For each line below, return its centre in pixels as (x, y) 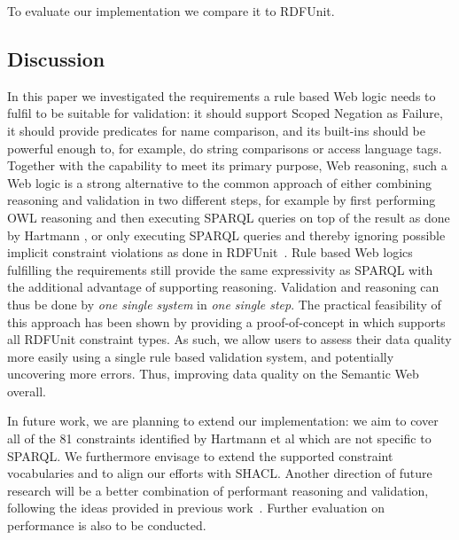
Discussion (56, 58)
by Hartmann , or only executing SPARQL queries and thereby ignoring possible (226, 235)
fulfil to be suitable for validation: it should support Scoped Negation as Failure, (225, 113)
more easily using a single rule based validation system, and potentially (201, 356)
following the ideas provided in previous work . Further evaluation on (196, 508)
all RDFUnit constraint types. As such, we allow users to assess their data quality (229, 339)
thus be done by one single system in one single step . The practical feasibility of (224, 304)
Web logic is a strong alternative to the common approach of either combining (220, 182)
